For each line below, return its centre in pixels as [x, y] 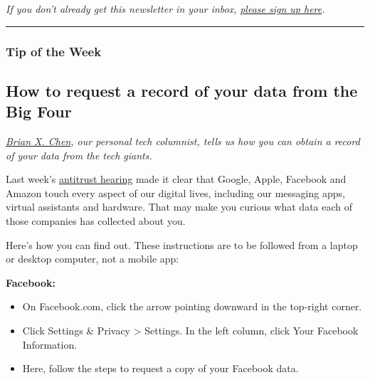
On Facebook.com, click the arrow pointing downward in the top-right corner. [192, 306]
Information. [50, 344]
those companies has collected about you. [96, 221]
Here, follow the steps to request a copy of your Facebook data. [160, 368]
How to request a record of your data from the [182, 90]
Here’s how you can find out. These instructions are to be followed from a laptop [182, 244]
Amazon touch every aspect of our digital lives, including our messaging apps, [175, 192]
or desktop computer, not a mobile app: [92, 259]
